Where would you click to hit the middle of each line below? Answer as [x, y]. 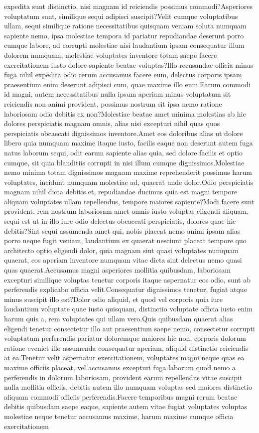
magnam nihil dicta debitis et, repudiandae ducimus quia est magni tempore [121, 192]
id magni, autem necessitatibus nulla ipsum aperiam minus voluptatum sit [118, 94]
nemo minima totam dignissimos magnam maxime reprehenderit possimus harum [128, 172]
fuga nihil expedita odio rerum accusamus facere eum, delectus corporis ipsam [123, 74]
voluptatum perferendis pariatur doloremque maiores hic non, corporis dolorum [125, 338]
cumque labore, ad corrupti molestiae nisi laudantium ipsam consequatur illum [124, 45]
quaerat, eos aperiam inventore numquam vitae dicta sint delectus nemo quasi [123, 260]
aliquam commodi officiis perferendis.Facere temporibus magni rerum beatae [121, 396]
